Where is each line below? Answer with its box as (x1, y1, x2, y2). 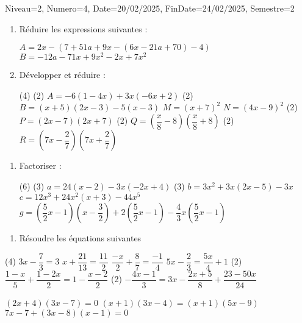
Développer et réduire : (19, 68, 106, 81)
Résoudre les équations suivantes (19, 232, 142, 244)
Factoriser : (19, 159, 62, 172)
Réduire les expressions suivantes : (19, 22, 148, 35)
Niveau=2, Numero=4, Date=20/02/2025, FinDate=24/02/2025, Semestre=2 (5, 2, 295, 14)
